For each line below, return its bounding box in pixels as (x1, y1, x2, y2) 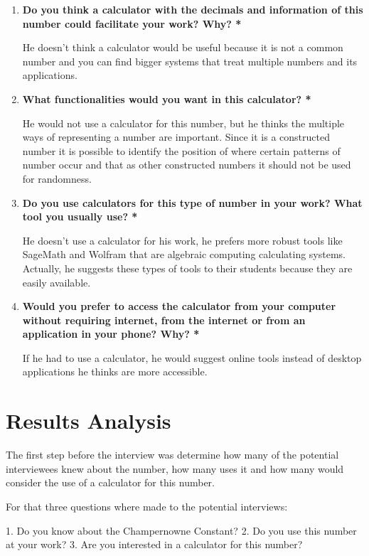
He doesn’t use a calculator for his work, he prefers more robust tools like (22, 232, 343, 247)
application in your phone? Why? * (22, 326, 200, 341)
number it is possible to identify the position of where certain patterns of (22, 143, 341, 158)
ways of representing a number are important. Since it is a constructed (22, 129, 330, 144)
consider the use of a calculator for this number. (6, 475, 215, 490)
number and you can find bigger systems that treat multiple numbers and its (22, 53, 358, 68)
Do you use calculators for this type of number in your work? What (22, 195, 363, 210)
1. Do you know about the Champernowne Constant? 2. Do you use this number (6, 523, 357, 538)
